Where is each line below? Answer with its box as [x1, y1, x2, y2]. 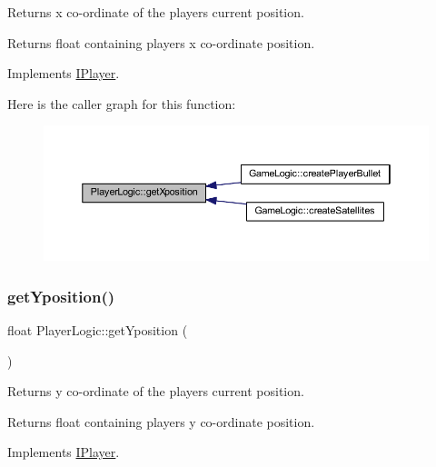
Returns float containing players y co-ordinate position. [7, 412, 315, 431]
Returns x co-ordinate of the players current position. [7, 3, 304, 21]
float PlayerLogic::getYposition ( [7, 320, 188, 339]
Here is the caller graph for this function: [7, 94, 236, 113]
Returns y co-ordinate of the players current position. [7, 382, 304, 401]
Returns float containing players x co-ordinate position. [7, 33, 315, 52]
